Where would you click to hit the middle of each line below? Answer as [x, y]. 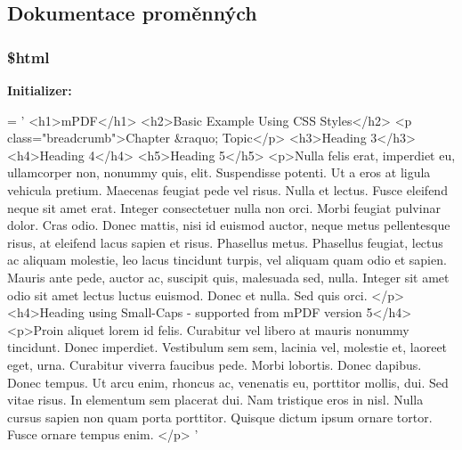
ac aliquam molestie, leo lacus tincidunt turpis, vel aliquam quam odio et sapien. [227, 260]
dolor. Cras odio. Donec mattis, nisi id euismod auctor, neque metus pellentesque [229, 225]
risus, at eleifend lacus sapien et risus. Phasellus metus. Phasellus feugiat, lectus [225, 242]
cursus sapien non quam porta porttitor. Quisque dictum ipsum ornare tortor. [220, 417]
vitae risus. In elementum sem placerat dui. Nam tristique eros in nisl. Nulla [215, 400]
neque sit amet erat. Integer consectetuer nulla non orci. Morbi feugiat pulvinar [224, 207]
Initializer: [40, 90]
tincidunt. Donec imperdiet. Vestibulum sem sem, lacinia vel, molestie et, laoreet [227, 347]
